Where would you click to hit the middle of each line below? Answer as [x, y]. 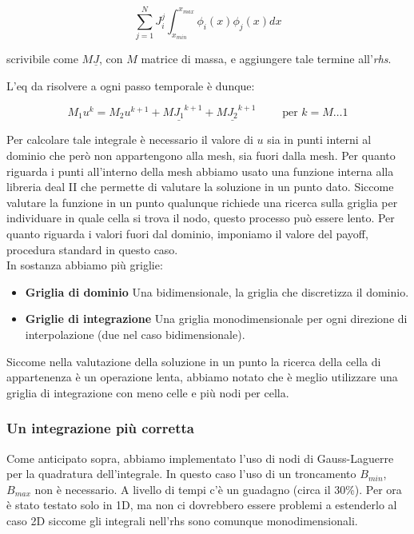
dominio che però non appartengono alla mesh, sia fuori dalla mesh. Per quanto [201, 155]
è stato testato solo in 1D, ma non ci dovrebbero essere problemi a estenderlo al [202, 505]
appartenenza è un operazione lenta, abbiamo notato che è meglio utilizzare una [202, 377]
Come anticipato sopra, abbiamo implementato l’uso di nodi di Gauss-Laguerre [200, 458]
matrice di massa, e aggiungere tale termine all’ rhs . [266, 59]
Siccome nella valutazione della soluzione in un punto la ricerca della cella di [194, 361]
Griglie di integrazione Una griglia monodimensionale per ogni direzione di [216, 319]
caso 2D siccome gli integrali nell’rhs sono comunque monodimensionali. [182, 520]
